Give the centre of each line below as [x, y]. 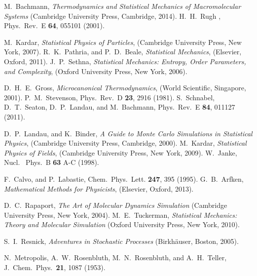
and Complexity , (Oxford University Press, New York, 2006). [96, 71]
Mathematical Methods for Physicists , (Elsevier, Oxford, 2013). [99, 188]
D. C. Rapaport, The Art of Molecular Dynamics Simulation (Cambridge [116, 205]
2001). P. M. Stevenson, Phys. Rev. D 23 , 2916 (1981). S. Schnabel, [109, 97]
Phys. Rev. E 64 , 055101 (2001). [54, 25]
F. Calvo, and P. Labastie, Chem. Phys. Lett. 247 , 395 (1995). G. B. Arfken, [124, 178]
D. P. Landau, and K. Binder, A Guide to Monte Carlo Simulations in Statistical [128, 133]
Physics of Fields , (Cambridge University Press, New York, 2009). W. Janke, [121, 152]
